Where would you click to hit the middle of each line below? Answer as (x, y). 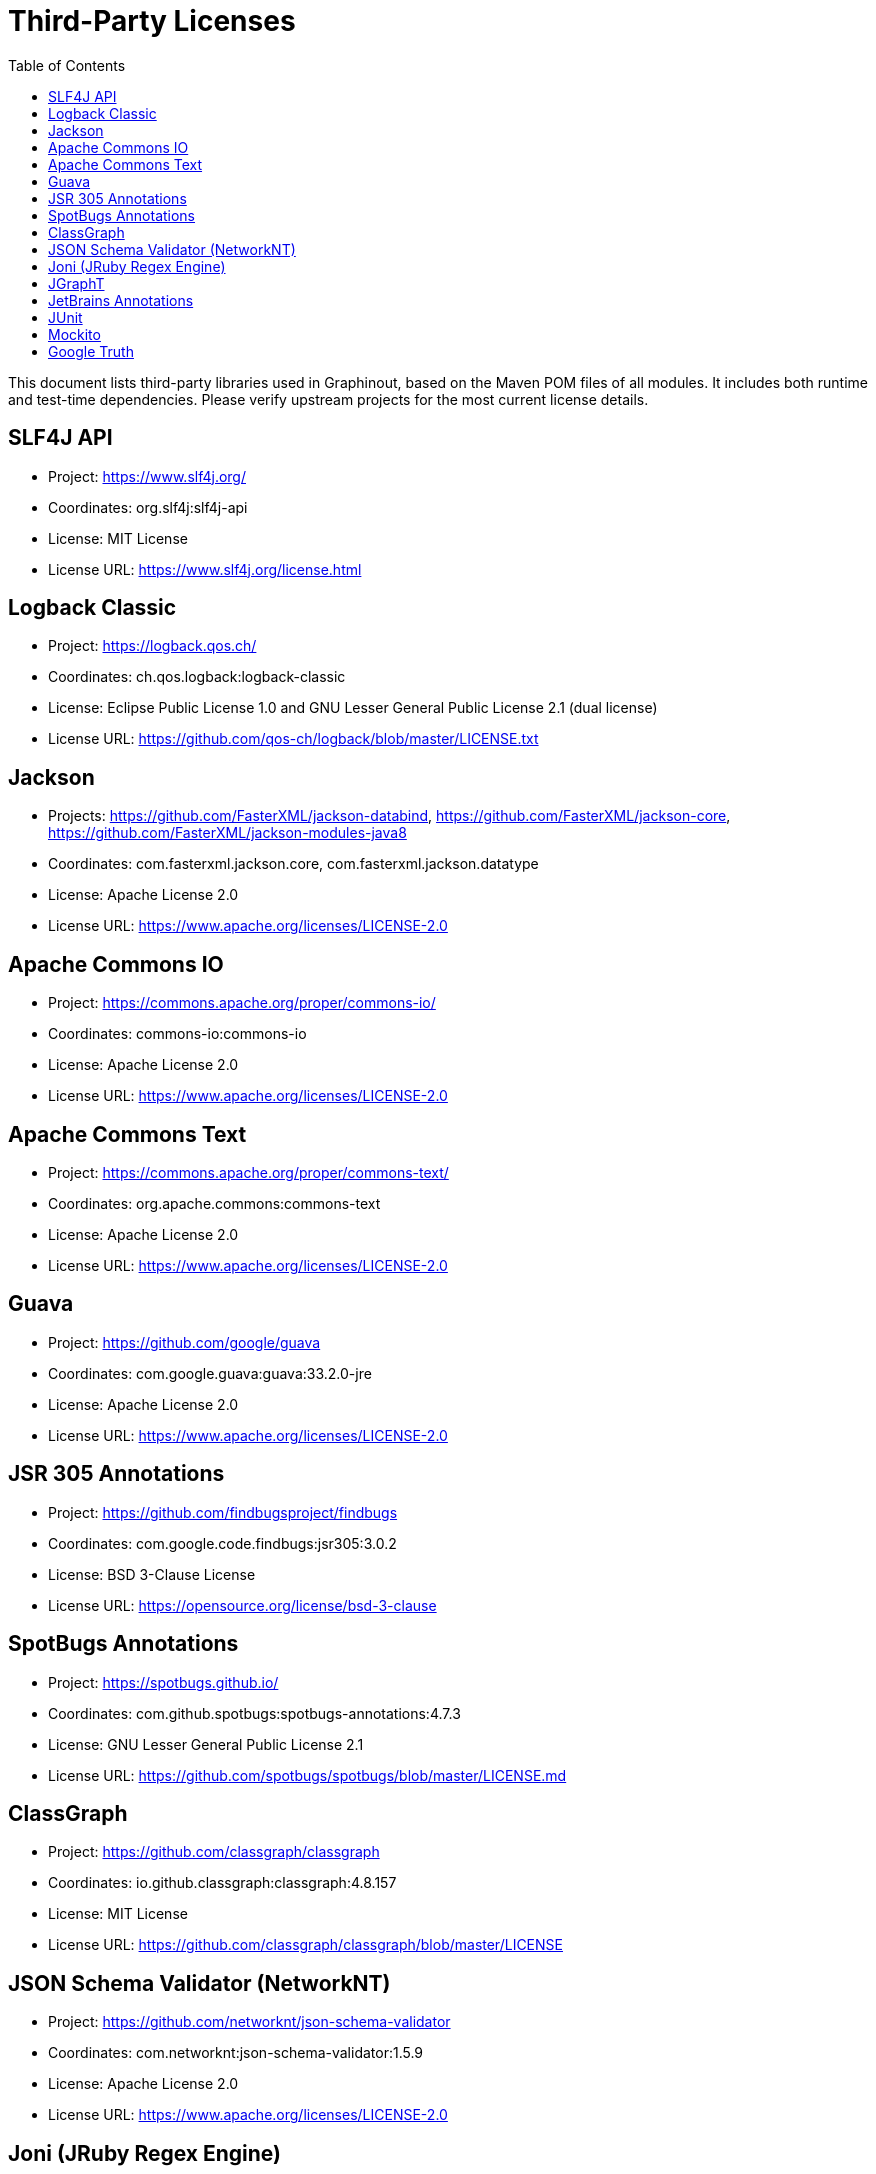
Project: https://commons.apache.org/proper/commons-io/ (242, 1003)
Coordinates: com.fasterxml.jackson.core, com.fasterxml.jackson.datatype (293, 864)
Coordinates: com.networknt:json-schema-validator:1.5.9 (236, 2053)
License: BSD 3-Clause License (152, 1574)
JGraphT (76, 283)
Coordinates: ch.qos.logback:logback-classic (197, 677)
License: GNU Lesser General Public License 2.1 (206, 1744)
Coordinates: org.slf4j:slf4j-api (148, 507)
